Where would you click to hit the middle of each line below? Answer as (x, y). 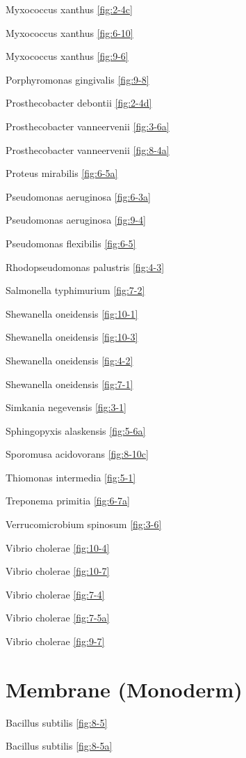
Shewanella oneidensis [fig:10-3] (72, 337)
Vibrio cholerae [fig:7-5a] (58, 618)
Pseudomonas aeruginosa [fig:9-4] (76, 220)
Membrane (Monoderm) (124, 689)
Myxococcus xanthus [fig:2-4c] (69, 9)
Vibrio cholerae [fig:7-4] (55, 594)
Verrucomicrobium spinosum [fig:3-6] (84, 524)
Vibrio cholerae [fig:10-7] (58, 571)
